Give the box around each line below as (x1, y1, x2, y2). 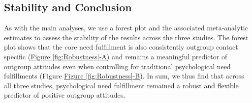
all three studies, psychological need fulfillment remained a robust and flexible (4, 80, 239, 90)
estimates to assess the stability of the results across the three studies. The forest (4, 32, 249, 42)
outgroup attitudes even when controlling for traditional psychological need (4, 61, 231, 71)
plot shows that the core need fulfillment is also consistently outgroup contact (4, 42, 238, 52)
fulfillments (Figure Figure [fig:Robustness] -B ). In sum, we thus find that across (4, 71, 244, 81)
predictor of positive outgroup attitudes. (4, 90, 126, 100)
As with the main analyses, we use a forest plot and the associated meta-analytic (4, 23, 248, 33)
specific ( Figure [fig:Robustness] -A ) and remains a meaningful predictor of (4, 51, 227, 61)
